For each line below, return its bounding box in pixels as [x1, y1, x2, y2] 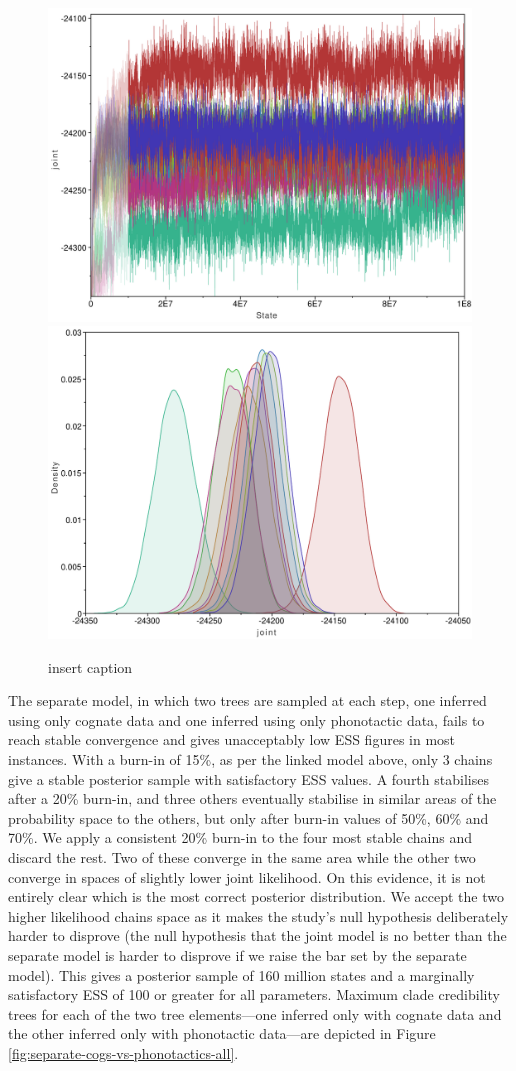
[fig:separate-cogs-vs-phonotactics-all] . [8, 1042, 239, 1063]
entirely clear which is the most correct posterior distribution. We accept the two [8, 886, 504, 907]
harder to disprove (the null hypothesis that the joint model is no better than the [8, 925, 507, 946]
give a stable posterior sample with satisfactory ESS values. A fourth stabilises [8, 768, 489, 789]
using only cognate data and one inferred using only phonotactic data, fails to [8, 709, 485, 730]
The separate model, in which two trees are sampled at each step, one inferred [8, 690, 487, 711]
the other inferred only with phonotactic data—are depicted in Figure [8, 1023, 436, 1044]
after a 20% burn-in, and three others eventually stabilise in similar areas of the [8, 788, 497, 809]
